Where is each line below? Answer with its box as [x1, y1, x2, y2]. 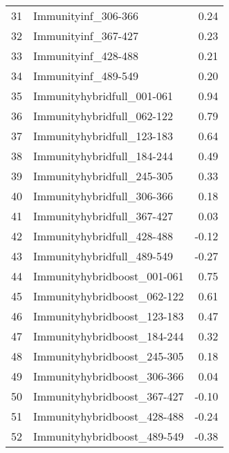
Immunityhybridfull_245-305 [33, 168, 173, 184]
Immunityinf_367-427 [33, 28, 139, 44]
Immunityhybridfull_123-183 [33, 128, 173, 144]
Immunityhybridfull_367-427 [33, 208, 173, 224]
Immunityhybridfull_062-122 [33, 108, 173, 124]
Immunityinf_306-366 [33, 8, 139, 23]
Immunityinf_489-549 [33, 68, 139, 84]
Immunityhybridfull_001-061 [33, 88, 173, 104]
